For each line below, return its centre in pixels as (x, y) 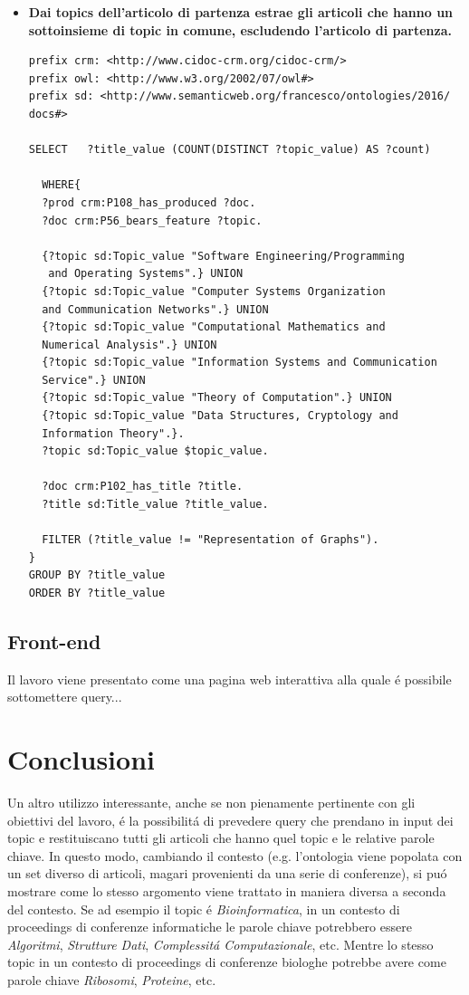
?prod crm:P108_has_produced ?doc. (149, 202)
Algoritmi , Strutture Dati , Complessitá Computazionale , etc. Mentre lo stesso (220, 944)
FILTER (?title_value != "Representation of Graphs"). (211, 540)
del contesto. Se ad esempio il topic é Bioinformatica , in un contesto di (204, 909)
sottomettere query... (65, 697)
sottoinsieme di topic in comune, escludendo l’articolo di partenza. (240, 29)
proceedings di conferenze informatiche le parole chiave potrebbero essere (210, 927)
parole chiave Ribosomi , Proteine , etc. (112, 980)
